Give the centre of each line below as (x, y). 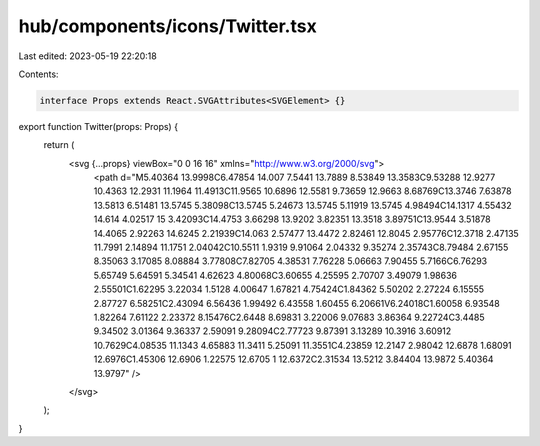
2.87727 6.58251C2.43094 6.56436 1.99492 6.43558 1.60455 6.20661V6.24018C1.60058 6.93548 (296, 303)
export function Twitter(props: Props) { (98, 126)
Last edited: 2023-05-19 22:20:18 (87, 56)
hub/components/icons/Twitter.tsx (167, 26)
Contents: (38, 74)
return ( (59, 145)
